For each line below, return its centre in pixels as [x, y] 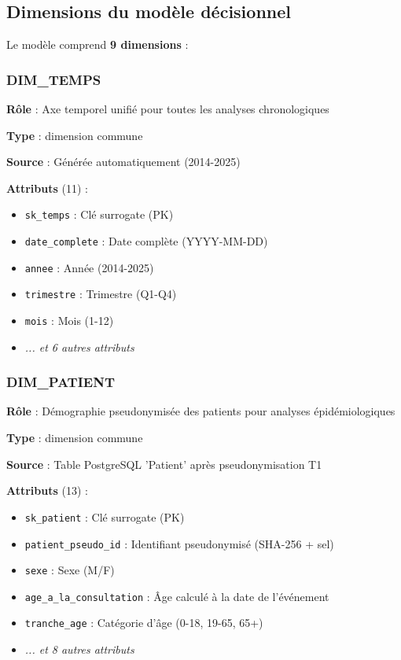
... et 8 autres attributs [79, 649]
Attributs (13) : [47, 490]
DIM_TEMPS [54, 79]
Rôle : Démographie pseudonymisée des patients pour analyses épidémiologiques [201, 411]
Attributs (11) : [47, 188]
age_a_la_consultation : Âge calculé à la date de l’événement [177, 596]
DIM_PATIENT [61, 382]
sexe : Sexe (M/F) [70, 570]
